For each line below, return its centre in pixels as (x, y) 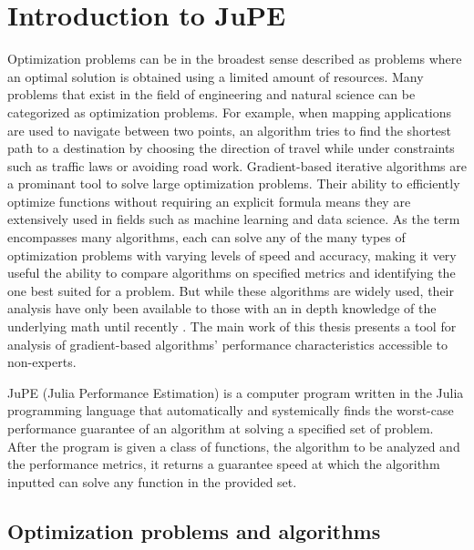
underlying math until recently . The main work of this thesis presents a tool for (232, 326)
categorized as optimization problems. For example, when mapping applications (230, 112)
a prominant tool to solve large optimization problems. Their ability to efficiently (234, 183)
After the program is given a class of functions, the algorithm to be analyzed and (234, 446)
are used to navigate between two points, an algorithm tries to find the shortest (230, 130)
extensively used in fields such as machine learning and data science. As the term (234, 219)
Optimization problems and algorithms (194, 530)
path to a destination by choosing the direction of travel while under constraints (231, 148)
